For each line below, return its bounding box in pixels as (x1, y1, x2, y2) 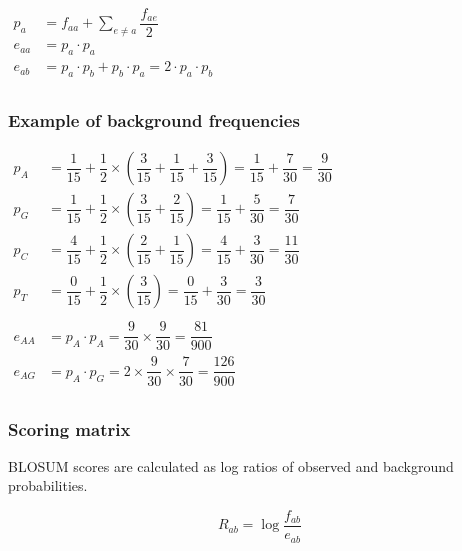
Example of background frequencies (8, 107, 300, 132)
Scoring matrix (8, 416, 131, 441)
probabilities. (8, 475, 88, 496)
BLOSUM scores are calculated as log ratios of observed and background (8, 455, 454, 476)
